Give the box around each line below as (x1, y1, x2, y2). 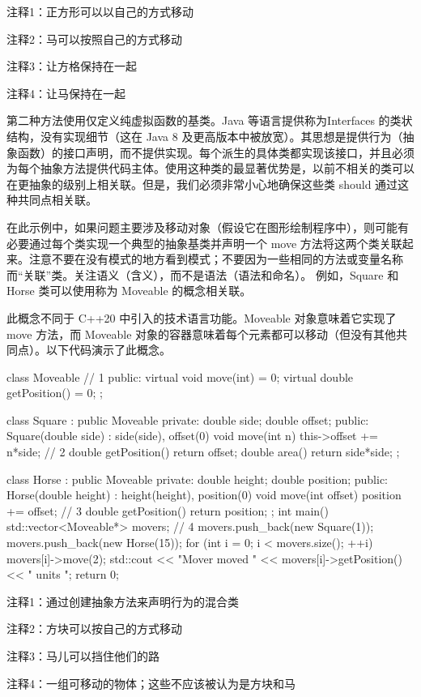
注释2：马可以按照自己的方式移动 (6, 30, 182, 47)
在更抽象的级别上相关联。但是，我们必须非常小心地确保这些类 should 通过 (6, 175, 398, 192)
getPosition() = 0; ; (6, 384, 103, 401)
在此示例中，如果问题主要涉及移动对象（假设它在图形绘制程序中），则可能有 (6, 218, 409, 235)
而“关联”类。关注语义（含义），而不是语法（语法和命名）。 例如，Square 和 (6, 266, 399, 283)
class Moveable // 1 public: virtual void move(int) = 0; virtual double (6, 368, 354, 385)
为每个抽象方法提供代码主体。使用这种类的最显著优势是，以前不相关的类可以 (6, 160, 415, 177)
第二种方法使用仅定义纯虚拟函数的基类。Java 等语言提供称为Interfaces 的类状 (6, 112, 413, 129)
